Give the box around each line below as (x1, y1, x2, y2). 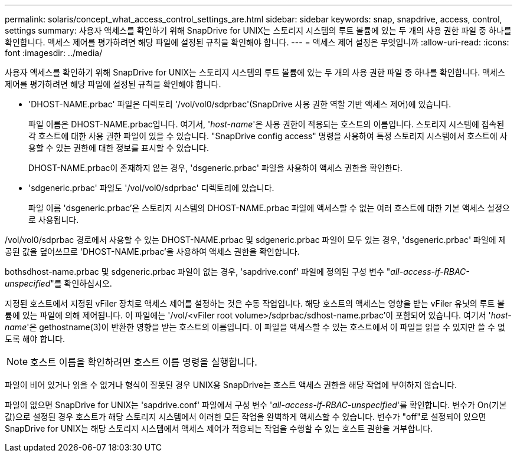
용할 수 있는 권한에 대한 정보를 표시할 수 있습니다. (28, 143, 210, 153)
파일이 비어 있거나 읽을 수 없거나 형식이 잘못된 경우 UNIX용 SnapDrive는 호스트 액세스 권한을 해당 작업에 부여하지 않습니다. (5, 380, 457, 390)
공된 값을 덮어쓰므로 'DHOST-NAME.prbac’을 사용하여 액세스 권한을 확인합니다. (5, 246, 300, 257)
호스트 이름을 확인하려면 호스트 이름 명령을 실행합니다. (30, 356, 257, 368)
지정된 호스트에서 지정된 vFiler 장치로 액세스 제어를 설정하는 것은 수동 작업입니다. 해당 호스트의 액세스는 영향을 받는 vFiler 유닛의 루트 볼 (5, 298, 505, 308)
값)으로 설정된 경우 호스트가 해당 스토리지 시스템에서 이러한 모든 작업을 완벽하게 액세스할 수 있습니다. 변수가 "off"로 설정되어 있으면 (5, 412, 486, 422)
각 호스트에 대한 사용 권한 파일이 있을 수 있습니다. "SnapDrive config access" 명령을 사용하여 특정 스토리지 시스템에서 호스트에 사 (28, 131, 508, 141)
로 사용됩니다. (28, 215, 79, 225)
